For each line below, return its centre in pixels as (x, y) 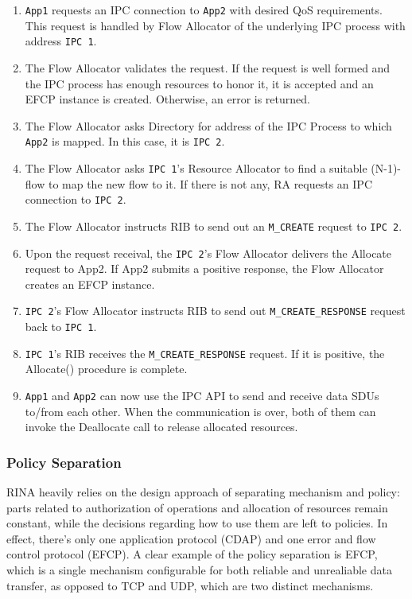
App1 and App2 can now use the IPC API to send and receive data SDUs (202, 395)
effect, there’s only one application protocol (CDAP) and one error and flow (191, 538)
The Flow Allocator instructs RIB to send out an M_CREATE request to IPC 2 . (214, 226)
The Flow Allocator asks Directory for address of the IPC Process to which (208, 125)
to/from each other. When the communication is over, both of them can (200, 411)
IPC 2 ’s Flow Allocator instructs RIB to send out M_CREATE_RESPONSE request (215, 311)
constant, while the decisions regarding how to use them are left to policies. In (197, 523)
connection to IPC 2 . (76, 199)
